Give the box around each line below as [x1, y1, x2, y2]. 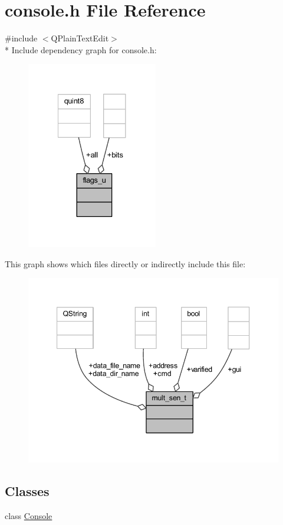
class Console [5, 509, 52, 521]
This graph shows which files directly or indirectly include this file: [5, 257, 246, 270]
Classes [5, 482, 50, 500]
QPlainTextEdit [51, 32, 109, 44]
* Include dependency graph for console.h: [5, 43, 157, 56]
